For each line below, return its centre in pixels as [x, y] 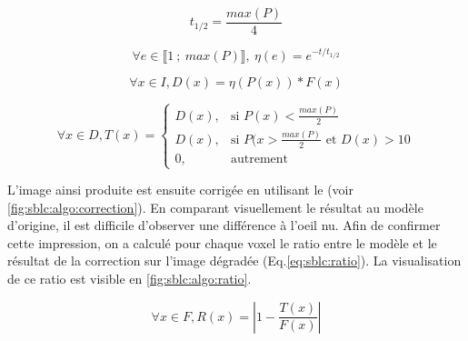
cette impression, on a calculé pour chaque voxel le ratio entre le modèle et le [222, 242]
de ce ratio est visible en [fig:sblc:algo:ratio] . [129, 279]
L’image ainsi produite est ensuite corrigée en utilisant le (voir [180, 190]
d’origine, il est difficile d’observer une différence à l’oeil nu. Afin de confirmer [224, 225]
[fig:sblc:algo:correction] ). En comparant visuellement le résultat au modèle [215, 207]
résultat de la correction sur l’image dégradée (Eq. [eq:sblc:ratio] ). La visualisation [234, 261]
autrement [259, 159]
